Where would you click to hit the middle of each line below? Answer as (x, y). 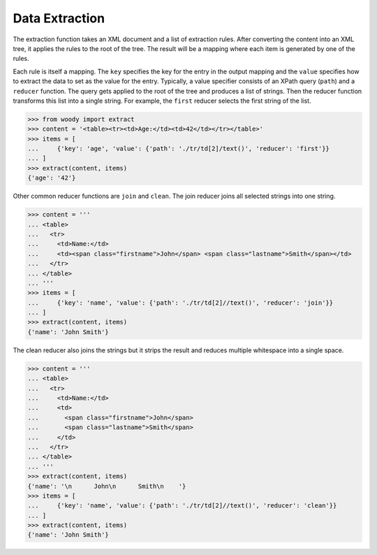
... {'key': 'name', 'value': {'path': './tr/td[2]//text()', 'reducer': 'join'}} (180, 303)
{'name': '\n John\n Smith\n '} (107, 486)
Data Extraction (59, 18)
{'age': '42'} (52, 178)
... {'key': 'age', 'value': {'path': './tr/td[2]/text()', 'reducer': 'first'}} (178, 149)
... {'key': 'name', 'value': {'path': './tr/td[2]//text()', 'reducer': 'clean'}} (182, 506)
